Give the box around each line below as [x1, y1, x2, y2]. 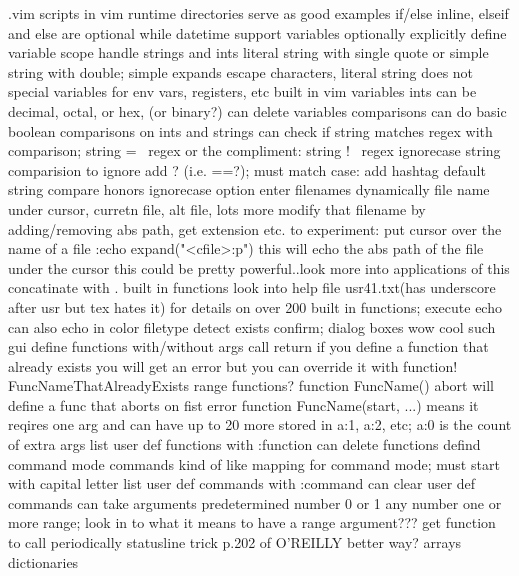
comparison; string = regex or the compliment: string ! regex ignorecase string [8, 140, 501, 161]
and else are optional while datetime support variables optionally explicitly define [8, 22, 507, 43]
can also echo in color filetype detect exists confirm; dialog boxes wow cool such [8, 316, 496, 337]
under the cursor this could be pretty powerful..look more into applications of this [8, 257, 510, 278]
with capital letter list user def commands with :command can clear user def [8, 473, 476, 494]
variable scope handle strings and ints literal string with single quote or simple [8, 42, 489, 63]
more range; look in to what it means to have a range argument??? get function [8, 512, 496, 533]
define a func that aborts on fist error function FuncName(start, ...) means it [8, 394, 479, 415]
